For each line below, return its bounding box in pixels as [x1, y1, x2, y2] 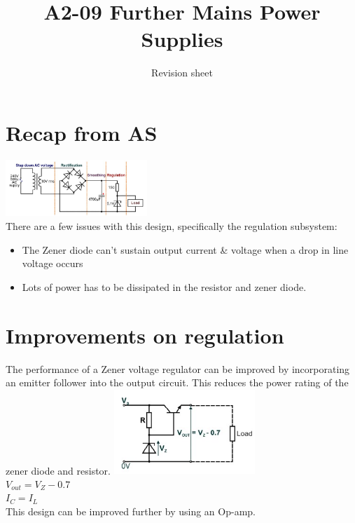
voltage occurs [22, 256, 83, 271]
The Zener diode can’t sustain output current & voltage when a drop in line [22, 242, 349, 257]
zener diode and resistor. [6, 463, 111, 477]
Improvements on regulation [6, 320, 284, 349]
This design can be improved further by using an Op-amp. [6, 504, 256, 519]
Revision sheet [151, 65, 213, 80]
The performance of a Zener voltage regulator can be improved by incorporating [6, 361, 350, 376]
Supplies [141, 25, 223, 53]
